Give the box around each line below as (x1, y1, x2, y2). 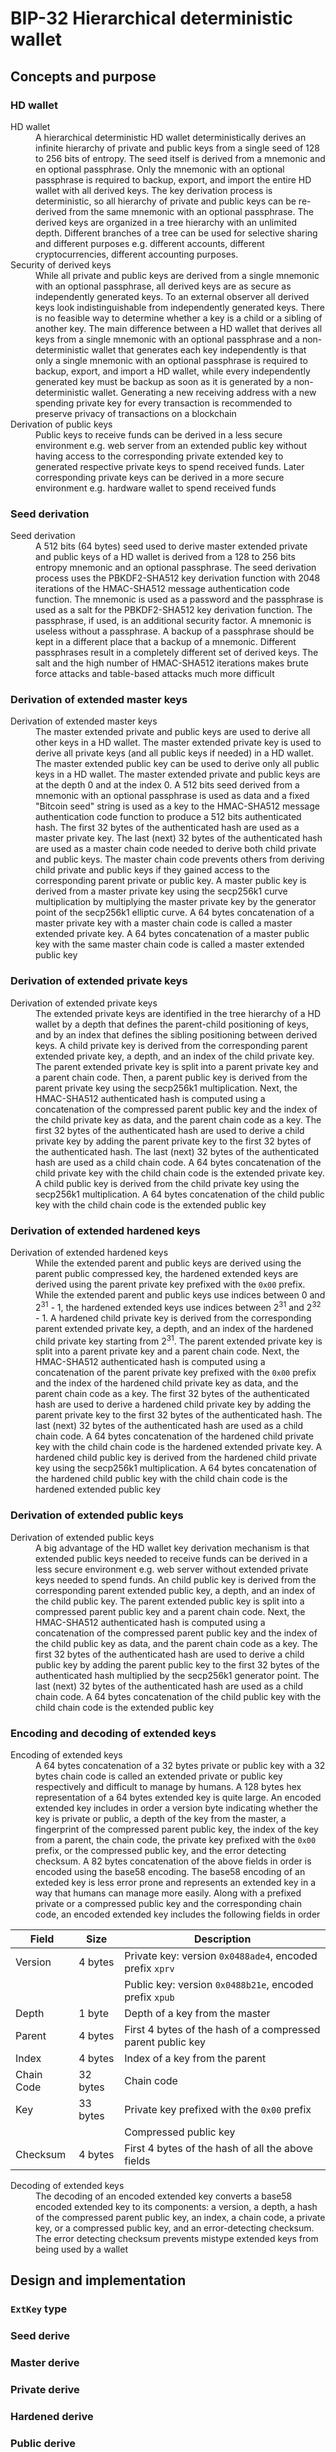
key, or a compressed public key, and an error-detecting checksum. (35, 2222, 315, 2234)
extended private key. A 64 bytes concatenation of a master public (35, 928, 310, 940)
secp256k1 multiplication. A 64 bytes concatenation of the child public (35, 1188, 325, 1200)
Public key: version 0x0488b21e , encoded (124, 1977, 314, 1991)
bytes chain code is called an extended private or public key (35, 1770, 283, 1782)
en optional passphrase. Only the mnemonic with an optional (35, 163, 285, 175)
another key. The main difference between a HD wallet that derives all (35, 322, 323, 334)
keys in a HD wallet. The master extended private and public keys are (35, 768, 321, 781)
